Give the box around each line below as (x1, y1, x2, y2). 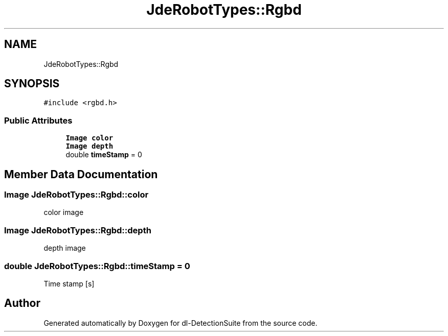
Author (4, 297, 40, 310)
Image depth (65, 142, 114, 151)
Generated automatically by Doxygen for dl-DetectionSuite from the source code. (43, 318, 318, 327)
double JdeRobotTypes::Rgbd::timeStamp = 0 (4, 260, 190, 271)
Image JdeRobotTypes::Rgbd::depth (4, 225, 151, 235)
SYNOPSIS (4, 77, 60, 90)
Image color (65, 134, 114, 142)
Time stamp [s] (43, 279, 95, 288)
